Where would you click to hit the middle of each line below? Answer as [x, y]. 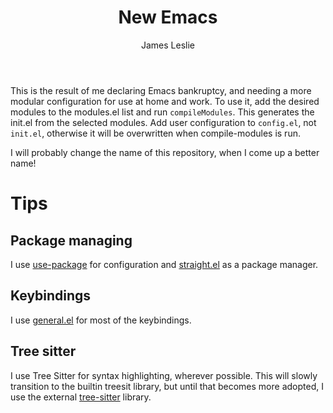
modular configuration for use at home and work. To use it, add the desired [165, 101]
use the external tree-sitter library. [81, 397]
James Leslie [168, 45]
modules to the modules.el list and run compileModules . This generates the [162, 112]
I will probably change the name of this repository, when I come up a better [165, 152]
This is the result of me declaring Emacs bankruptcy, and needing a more [161, 90]
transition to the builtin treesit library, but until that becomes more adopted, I [167, 386]
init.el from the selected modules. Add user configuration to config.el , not [163, 122]
